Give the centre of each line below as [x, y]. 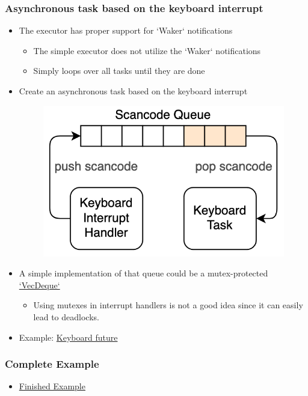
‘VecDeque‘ [39, 285]
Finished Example [52, 386]
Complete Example [52, 364]
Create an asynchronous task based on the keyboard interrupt [133, 91]
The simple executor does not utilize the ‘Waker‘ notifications [147, 50]
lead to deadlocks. [66, 316]
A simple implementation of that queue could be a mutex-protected [143, 273]
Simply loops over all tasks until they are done [119, 71]
